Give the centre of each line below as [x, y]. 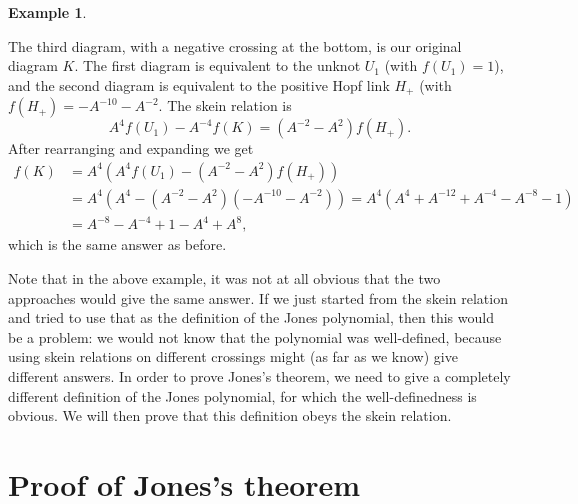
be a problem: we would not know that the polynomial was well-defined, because [255, 336]
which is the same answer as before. [117, 244]
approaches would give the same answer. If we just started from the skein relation [258, 297]
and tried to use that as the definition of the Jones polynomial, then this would [251, 317]
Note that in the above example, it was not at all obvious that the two [224, 278]
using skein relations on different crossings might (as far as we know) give [233, 356]
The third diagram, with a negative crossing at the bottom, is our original [235, 45]
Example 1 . [47, 12]
